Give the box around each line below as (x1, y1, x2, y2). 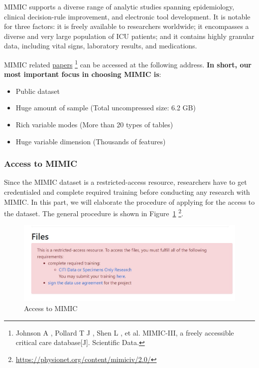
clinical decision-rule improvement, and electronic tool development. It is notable (4, 11, 251, 21)
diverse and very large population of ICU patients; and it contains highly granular (4, 30, 255, 41)
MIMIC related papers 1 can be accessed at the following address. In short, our (4, 57, 252, 69)
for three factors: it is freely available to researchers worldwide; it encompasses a (4, 21, 249, 31)
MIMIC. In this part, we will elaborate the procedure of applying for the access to (4, 196, 255, 207)
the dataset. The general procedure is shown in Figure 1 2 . (4, 207, 183, 218)
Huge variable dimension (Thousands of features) (15, 136, 166, 146)
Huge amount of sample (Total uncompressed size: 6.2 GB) (15, 102, 196, 113)
